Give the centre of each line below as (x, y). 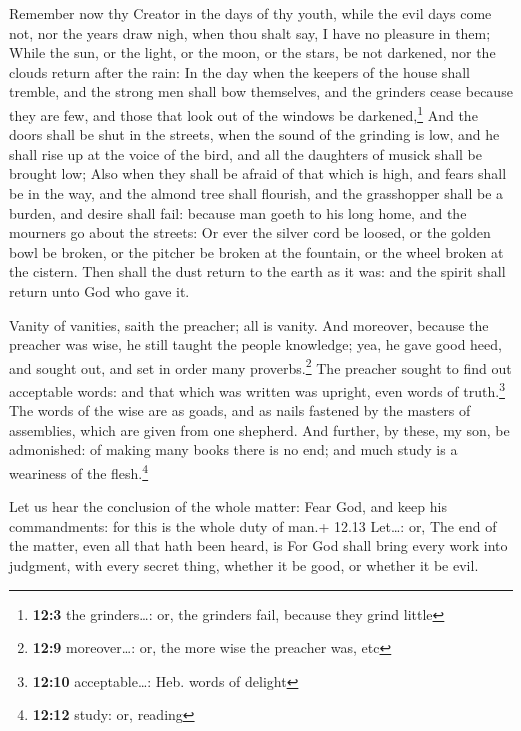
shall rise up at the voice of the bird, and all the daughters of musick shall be (246, 153)
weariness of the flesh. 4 (79, 471)
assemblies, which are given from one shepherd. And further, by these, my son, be (259, 429)
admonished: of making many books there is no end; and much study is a (233, 449)
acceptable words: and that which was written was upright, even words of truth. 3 (257, 389)
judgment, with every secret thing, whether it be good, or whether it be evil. (244, 565)
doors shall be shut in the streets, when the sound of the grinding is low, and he (254, 134)
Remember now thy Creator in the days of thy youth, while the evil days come (250, 13)
